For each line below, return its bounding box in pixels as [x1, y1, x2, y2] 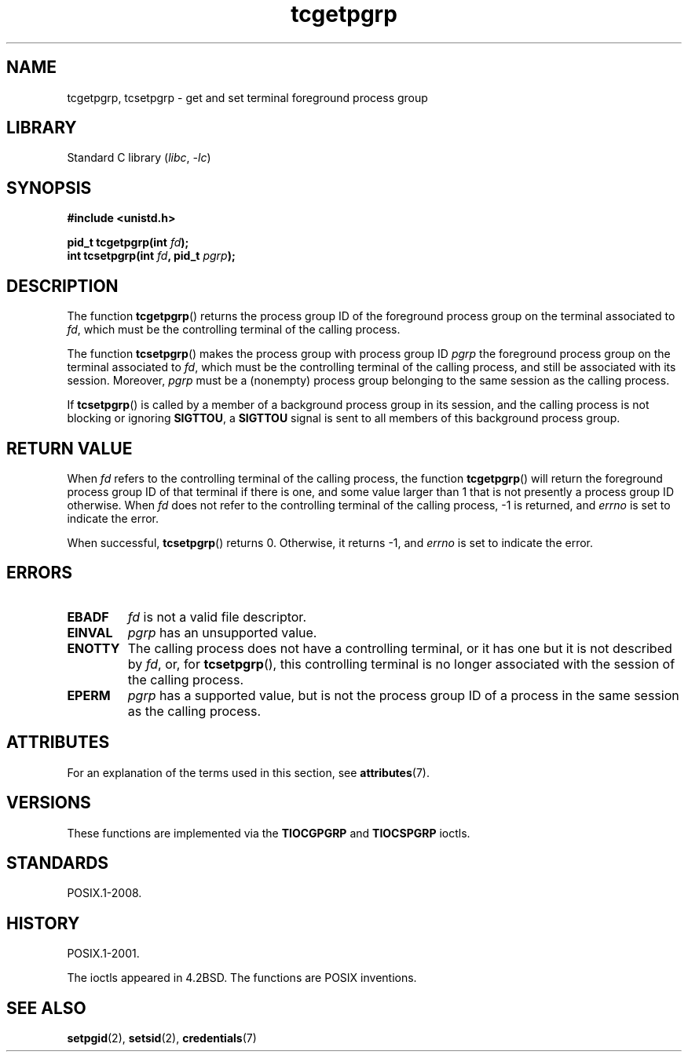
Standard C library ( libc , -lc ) [67, 151, 211, 165]
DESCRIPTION [6, 275, 119, 296]
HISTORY [6, 913, 80, 933]
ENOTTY [67, 640, 120, 656]
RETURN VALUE [6, 438, 133, 458]
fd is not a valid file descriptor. [127, 608, 306, 625]
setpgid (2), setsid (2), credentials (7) [67, 1031, 257, 1045]
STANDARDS [6, 852, 109, 873]
